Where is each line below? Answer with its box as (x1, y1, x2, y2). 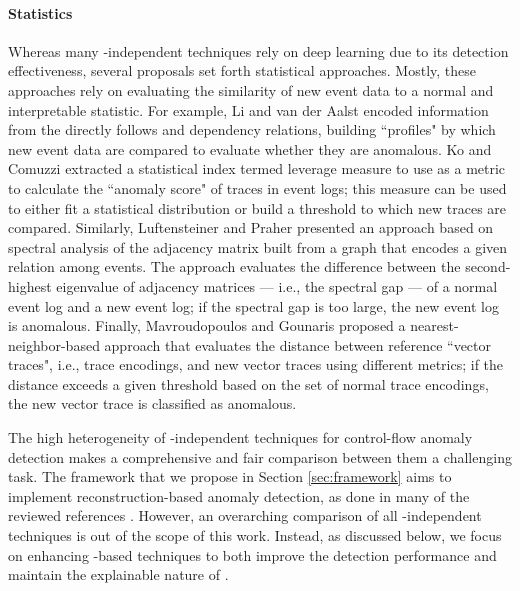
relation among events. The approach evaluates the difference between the (8, 256, 461, 277)
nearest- (410, 315, 459, 336)
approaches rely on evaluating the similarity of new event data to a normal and (8, 79, 494, 100)
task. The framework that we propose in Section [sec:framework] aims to (8, 466, 452, 487)
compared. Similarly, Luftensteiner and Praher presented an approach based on (8, 217, 494, 238)
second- (465, 256, 511, 277)
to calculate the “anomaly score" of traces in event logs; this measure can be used (8, 177, 507, 198)
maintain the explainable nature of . (8, 564, 229, 585)
